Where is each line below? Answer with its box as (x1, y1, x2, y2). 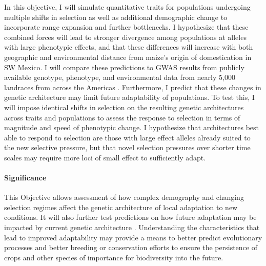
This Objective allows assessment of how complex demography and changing (4, 192, 244, 202)
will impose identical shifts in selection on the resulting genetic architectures (4, 101, 244, 112)
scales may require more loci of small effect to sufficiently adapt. (4, 152, 206, 162)
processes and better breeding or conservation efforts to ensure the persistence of (4, 242, 257, 253)
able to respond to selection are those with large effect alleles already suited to (4, 132, 251, 142)
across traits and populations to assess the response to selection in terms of (4, 112, 240, 122)
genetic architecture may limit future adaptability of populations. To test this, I (4, 92, 255, 103)
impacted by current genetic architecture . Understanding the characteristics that (4, 222, 260, 233)
